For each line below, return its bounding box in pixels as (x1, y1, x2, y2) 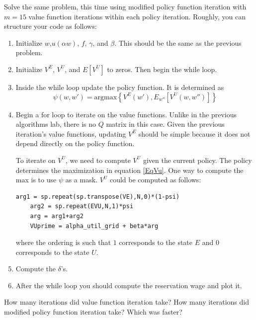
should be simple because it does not (138, 128, 251, 139)
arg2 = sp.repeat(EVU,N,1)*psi (30, 203, 134, 210)
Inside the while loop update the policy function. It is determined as (15, 81, 224, 92)
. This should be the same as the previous (114, 37, 242, 48)
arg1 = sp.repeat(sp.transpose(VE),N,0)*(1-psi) (15, 193, 180, 200)
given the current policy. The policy (143, 155, 252, 165)
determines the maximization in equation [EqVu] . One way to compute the (15, 164, 244, 175)
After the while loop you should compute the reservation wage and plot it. (15, 280, 242, 290)
